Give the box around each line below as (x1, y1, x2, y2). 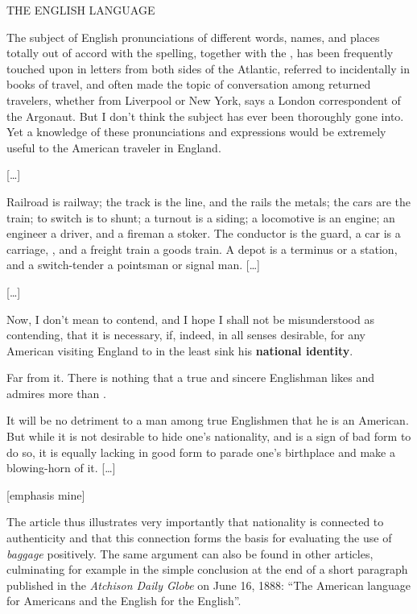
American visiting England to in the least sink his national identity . (6, 342, 353, 359)
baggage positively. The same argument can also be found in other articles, (6, 545, 374, 562)
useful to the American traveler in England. (6, 139, 221, 156)
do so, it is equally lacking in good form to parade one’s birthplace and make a (6, 443, 395, 460)
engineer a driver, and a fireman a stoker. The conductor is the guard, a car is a (6, 225, 401, 242)
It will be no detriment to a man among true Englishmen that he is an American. (6, 412, 409, 429)
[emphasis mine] (6, 486, 85, 503)
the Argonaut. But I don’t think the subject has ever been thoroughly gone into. (6, 107, 404, 124)
